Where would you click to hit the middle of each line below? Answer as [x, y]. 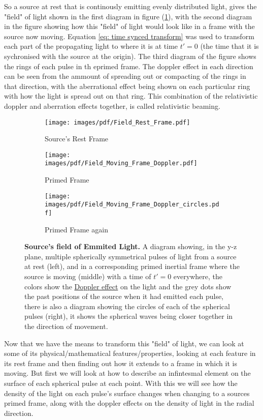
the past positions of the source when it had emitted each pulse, [124, 296]
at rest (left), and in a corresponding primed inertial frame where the [132, 266]
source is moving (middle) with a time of [88, 276]
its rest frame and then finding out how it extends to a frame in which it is [121, 363]
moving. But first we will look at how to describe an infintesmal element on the [127, 373]
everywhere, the [198, 276]
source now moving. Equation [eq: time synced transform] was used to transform [129, 36]
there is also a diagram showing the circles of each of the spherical [127, 306]
